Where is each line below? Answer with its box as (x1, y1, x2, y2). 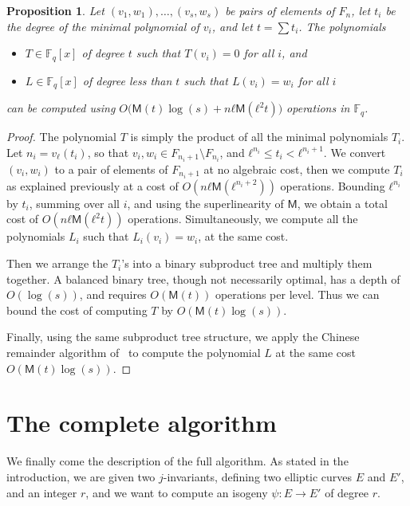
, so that (87, 143, 129, 160)
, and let (211, 18, 253, 34)
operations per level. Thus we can (215, 286, 380, 303)
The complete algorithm (6, 406, 277, 439)
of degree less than (82, 72, 172, 88)
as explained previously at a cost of (6, 177, 179, 194)
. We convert (323, 143, 386, 160)
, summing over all (29, 194, 120, 211)
